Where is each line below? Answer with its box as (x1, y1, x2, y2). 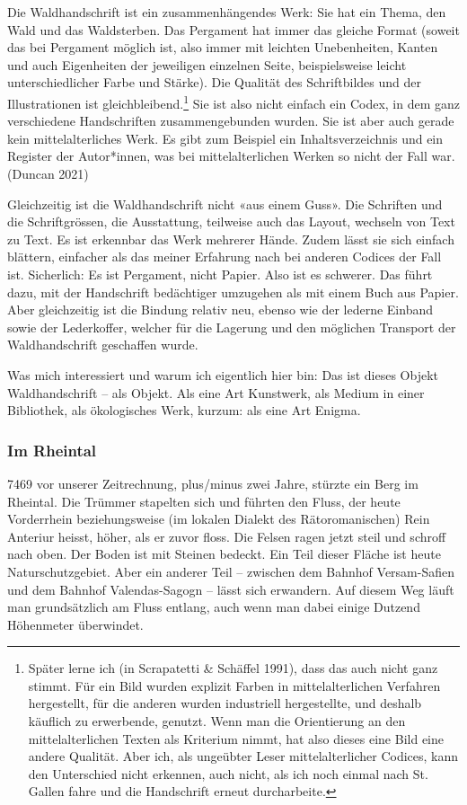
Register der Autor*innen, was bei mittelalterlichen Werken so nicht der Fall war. (7, 146, 455, 165)
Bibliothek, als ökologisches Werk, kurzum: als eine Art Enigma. (7, 401, 361, 420)
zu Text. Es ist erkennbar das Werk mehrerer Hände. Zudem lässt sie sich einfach (7, 229, 454, 248)
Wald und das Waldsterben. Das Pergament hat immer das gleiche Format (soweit (7, 20, 460, 39)
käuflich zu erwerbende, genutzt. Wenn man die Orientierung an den (28, 712, 406, 730)
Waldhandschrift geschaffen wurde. (7, 335, 198, 354)
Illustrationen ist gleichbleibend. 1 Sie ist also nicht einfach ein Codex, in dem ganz (7, 91, 460, 112)
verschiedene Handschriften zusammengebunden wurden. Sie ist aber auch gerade (7, 111, 454, 130)
